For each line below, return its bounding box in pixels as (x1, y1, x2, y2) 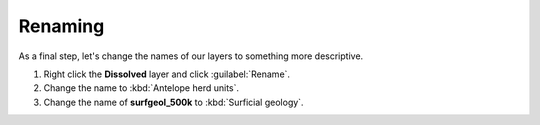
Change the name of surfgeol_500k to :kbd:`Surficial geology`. (43, 96, 304, 108)
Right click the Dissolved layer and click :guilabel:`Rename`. (43, 68, 290, 80)
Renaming (18, 15, 105, 37)
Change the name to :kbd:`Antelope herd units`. (43, 82, 240, 94)
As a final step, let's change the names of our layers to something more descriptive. (18, 50, 364, 62)
